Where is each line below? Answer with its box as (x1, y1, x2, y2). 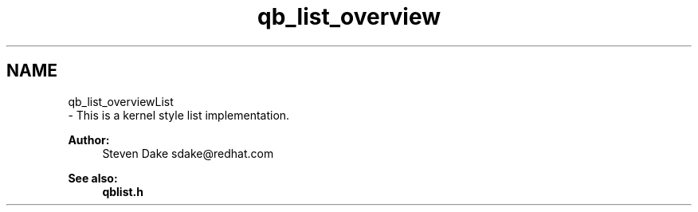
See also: (68, 171, 118, 185)
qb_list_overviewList (68, 94, 174, 108)
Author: (68, 132, 110, 147)
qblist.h (102, 184, 143, 198)
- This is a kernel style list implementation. (68, 108, 290, 122)
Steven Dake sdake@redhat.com (102, 146, 274, 160)
